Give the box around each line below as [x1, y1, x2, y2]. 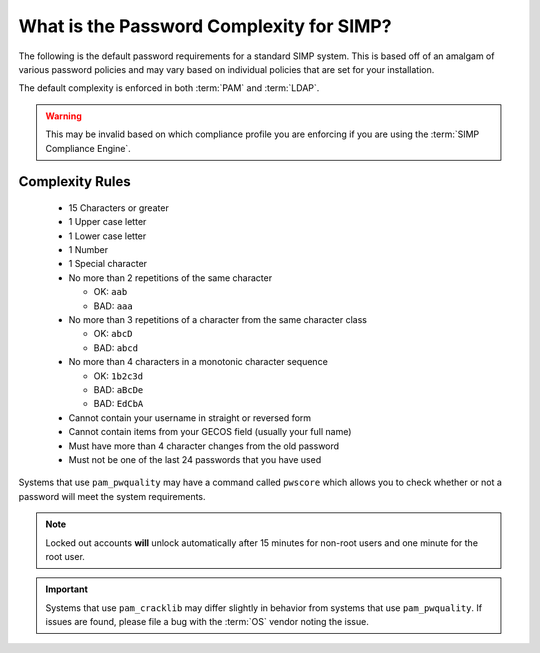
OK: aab [93, 286, 128, 298]
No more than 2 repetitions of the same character [68, 271, 273, 284]
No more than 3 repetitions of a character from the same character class [68, 314, 367, 326]
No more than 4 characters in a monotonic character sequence [68, 356, 329, 368]
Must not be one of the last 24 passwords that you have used [68, 453, 322, 465]
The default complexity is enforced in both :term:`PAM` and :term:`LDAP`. [18, 82, 320, 94]
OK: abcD [93, 328, 133, 340]
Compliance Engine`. [45, 142, 132, 154]
